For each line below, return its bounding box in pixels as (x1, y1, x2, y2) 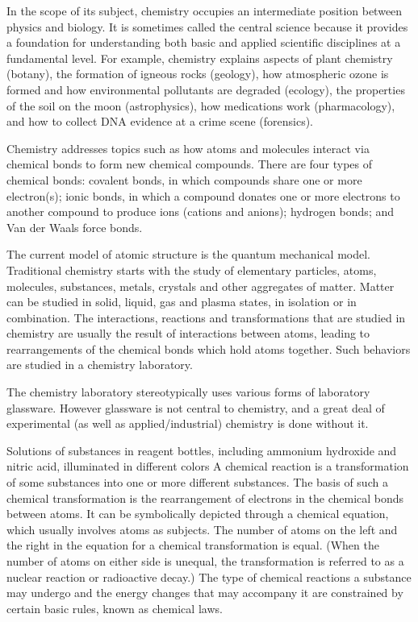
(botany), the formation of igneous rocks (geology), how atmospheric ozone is (6, 65, 389, 82)
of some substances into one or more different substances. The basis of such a (6, 474, 388, 491)
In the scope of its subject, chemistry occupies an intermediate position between (6, 2, 403, 19)
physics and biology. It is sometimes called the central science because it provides (6, 18, 408, 35)
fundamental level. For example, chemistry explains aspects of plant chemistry (6, 49, 393, 66)
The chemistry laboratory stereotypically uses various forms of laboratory (6, 384, 370, 400)
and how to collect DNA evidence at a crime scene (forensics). (6, 113, 313, 130)
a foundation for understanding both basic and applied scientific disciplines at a (6, 34, 401, 51)
